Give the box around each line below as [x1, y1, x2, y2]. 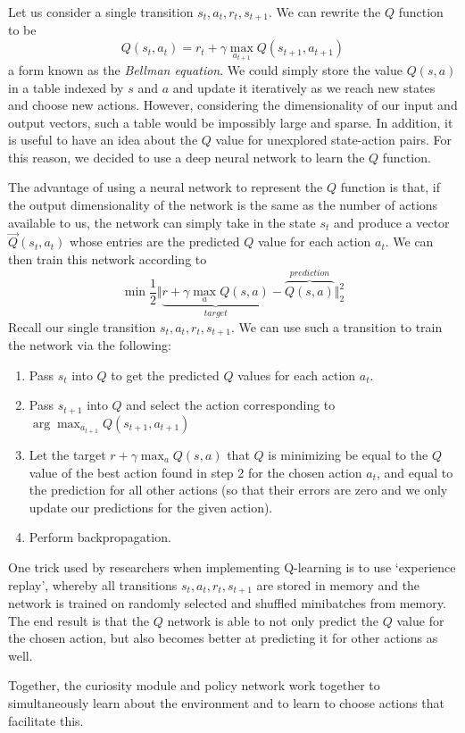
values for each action [237, 365, 356, 384]
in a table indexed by [8, 78, 124, 96]
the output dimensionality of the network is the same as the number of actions [8, 196, 438, 214]
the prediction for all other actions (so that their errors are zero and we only [29, 480, 448, 499]
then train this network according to [8, 250, 207, 269]
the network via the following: [8, 336, 171, 354]
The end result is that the [8, 611, 150, 629]
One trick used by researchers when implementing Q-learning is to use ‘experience [8, 557, 456, 576]
